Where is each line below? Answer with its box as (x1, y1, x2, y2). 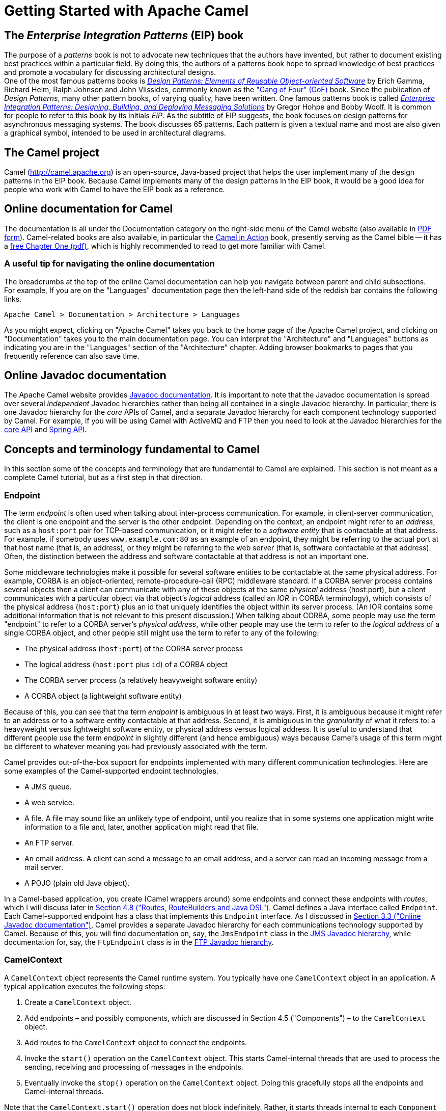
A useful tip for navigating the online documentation (4, 258, 215, 269)
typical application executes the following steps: (4, 982, 165, 991)
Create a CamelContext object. (24, 997, 132, 1007)
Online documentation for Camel (4, 202, 173, 216)
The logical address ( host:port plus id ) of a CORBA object (24, 660, 228, 669)
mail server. (24, 863, 64, 872)
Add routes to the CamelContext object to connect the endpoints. (24, 1038, 247, 1047)
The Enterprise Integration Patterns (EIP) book (4, 29, 244, 42)
